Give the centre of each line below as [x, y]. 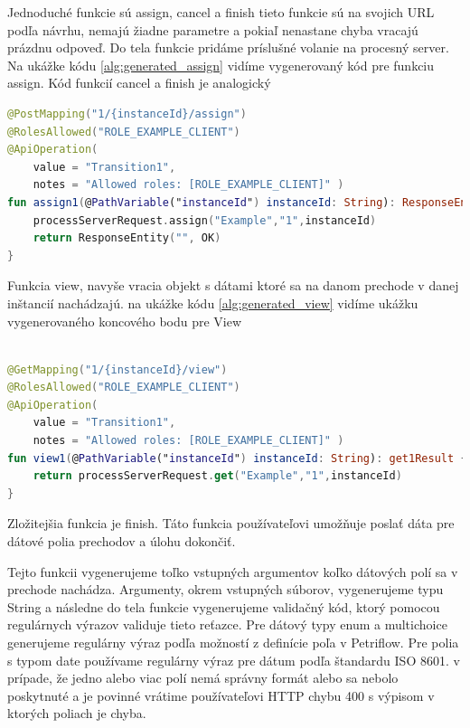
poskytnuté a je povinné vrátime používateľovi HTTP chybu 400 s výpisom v [221, 695]
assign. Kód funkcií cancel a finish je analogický [139, 83]
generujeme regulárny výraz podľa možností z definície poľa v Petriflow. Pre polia [233, 642]
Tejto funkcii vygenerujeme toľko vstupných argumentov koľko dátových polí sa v [233, 571]
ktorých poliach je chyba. [77, 713]
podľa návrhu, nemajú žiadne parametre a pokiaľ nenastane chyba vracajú [213, 29]
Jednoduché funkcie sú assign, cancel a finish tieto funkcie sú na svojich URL [221, 12]
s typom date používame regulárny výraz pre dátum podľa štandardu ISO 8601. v [234, 660]
